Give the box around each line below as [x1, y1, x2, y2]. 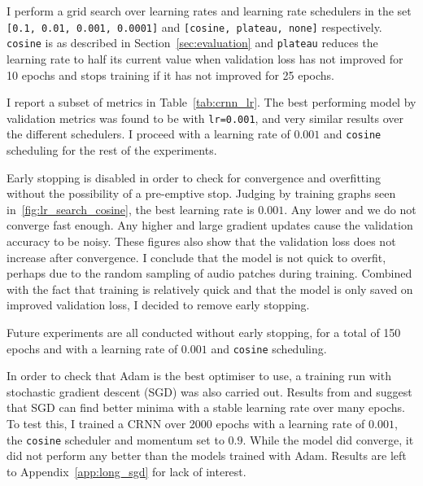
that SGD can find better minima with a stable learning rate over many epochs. [7, 399, 405, 416]
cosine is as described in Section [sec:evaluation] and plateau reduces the [7, 34, 378, 51]
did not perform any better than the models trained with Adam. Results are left [7, 447, 407, 464]
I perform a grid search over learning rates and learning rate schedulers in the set [7, 2, 412, 19]
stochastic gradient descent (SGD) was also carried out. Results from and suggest [7, 383, 412, 400]
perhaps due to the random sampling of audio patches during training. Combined [7, 265, 412, 282]
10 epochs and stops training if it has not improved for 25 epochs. [7, 66, 335, 83]
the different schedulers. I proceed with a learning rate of [7, 125, 290, 142]
